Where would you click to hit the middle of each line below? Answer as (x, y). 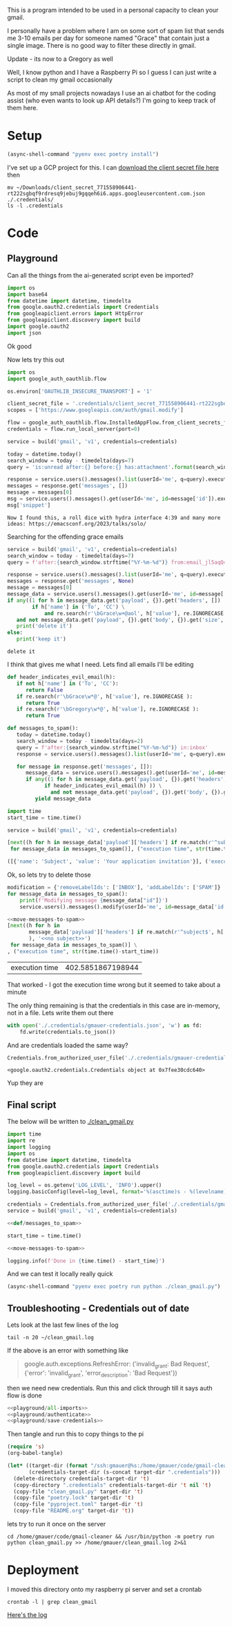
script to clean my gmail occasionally (60, 80)
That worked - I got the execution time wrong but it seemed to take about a (114, 984)
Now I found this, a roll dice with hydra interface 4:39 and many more (114, 518)
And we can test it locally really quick (60, 1274)
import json (24, 333)
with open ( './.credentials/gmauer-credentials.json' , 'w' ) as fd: (105, 1025)
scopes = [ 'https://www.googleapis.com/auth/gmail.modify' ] (96, 410)
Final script (32, 1105)
